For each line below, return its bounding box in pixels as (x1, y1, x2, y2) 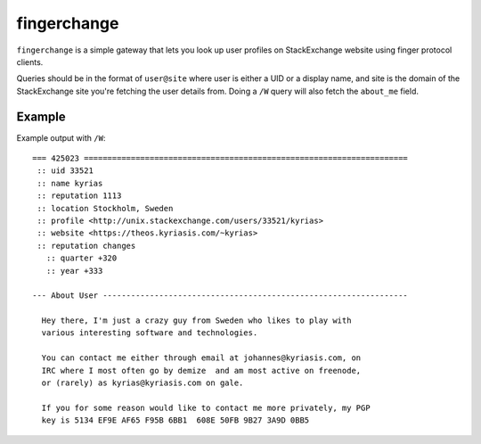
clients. (16, 56, 44, 67)
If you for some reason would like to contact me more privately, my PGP (41, 402, 371, 413)
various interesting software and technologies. (41, 328, 258, 338)
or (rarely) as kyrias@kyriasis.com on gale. (41, 378, 244, 388)
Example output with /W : (16, 132, 106, 143)
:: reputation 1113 (37, 191, 122, 201)
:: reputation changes (37, 241, 136, 251)
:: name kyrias (37, 178, 103, 188)
